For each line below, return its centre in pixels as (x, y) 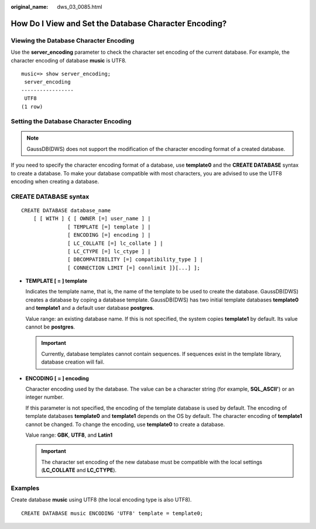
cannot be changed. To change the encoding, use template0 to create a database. (125, 424)
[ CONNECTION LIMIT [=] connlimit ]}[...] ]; (134, 268)
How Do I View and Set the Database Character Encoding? (119, 23)
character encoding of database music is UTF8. (69, 60)
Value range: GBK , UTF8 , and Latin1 (69, 435)
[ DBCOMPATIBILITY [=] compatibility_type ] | (135, 260)
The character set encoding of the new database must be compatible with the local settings (152, 462)
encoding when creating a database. (55, 182)
